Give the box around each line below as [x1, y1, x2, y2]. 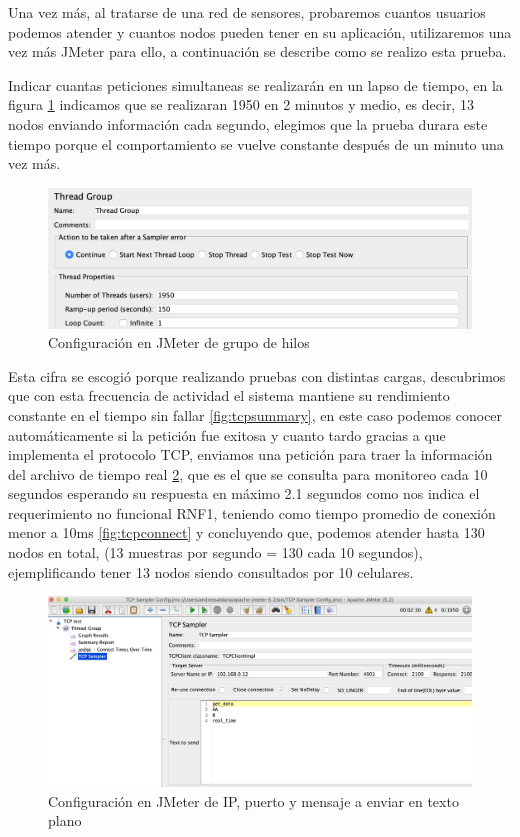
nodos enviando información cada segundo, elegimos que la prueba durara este [8, 113, 488, 134]
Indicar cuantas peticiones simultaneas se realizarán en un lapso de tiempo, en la [8, 74, 503, 95]
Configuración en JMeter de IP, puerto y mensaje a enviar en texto [48, 790, 459, 811]
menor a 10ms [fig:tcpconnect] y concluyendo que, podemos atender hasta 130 [8, 522, 485, 543]
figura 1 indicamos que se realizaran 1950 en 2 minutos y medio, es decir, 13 [8, 94, 474, 115]
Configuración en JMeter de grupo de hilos [48, 332, 310, 353]
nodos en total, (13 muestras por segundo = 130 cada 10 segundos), [8, 542, 423, 563]
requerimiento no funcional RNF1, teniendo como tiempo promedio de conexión [8, 502, 496, 523]
